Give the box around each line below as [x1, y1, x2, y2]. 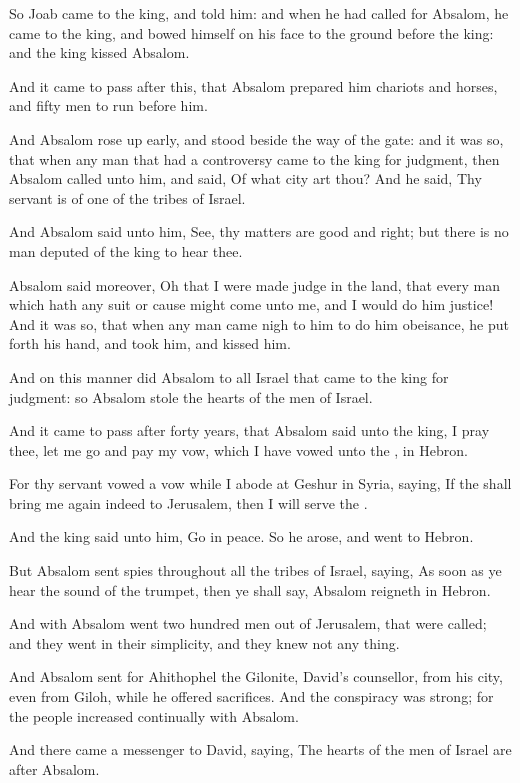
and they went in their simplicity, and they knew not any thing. [9, 632, 400, 653]
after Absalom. [9, 758, 100, 779]
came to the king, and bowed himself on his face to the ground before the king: [9, 22, 494, 43]
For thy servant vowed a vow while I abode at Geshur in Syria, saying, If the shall [9, 473, 512, 494]
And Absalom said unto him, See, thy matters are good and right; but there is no [9, 221, 509, 242]
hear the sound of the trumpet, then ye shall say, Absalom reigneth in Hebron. [9, 579, 491, 600]
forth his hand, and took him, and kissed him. [9, 333, 291, 354]
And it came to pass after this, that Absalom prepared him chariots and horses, [9, 75, 498, 96]
